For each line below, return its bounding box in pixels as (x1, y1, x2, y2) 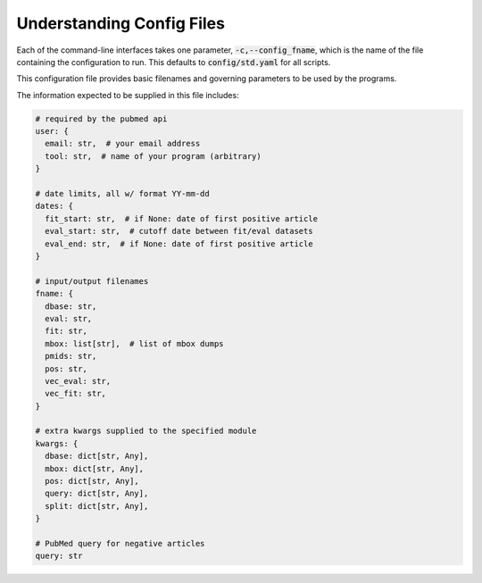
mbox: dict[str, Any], (45, 463, 145, 473)
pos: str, (45, 363, 88, 374)
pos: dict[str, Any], (45, 476, 140, 487)
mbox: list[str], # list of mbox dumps (45, 338, 224, 348)
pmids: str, (45, 351, 97, 362)
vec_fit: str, (45, 388, 107, 399)
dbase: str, (45, 301, 97, 312)
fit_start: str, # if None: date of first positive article (45, 213, 319, 223)
